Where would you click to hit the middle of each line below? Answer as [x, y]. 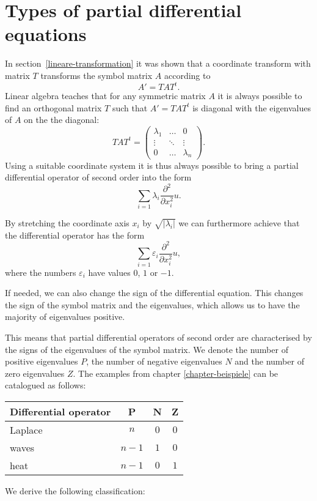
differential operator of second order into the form [98, 177]
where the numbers [41, 272]
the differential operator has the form [75, 235]
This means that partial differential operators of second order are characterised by [158, 337]
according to [187, 75]
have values [109, 272]
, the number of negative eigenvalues [154, 361]
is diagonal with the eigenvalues [252, 107]
